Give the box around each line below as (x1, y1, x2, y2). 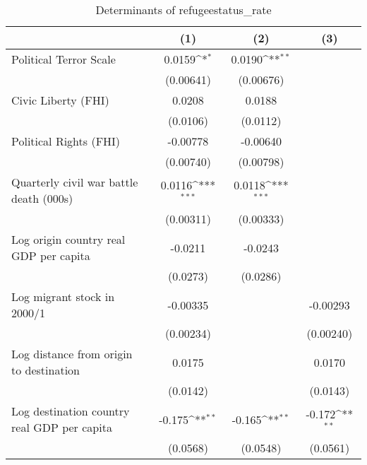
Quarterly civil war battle (11, 174, 138, 190)
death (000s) (11, 190, 73, 206)
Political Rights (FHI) (11, 133, 121, 149)
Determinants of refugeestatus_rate (95, 1, 272, 18)
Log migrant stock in (11, 288, 115, 305)
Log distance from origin (11, 346, 133, 362)
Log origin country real (11, 231, 126, 247)
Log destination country (11, 403, 130, 419)
